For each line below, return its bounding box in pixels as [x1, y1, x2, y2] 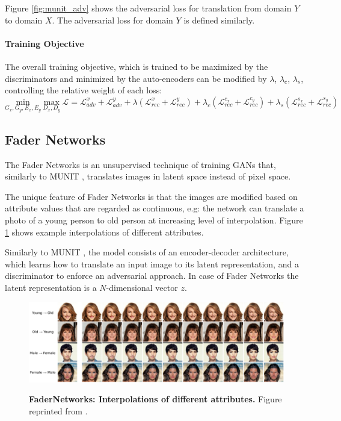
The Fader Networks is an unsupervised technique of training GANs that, [5, 158, 276, 170]
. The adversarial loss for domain [52, 13, 173, 26]
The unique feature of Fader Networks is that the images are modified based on [5, 190, 298, 202]
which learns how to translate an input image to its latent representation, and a [5, 257, 299, 270]
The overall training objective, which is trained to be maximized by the [5, 60, 268, 72]
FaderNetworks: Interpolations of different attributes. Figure [29, 393, 282, 405]
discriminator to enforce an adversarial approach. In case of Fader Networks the [5, 269, 299, 282]
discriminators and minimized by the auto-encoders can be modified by [5, 72, 267, 84]
